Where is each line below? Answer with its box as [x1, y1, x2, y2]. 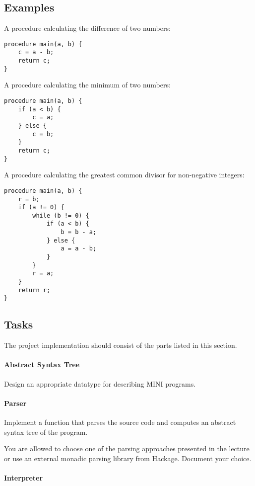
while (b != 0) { [32, 212, 89, 219]
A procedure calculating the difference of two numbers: [4, 23, 171, 33]
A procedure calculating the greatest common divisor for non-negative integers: [4, 169, 245, 180]
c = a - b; [18, 49, 54, 56]
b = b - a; [61, 229, 97, 236]
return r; [18, 286, 51, 294]
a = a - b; [61, 245, 97, 252]
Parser [4, 398, 27, 408]
